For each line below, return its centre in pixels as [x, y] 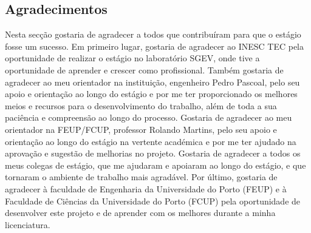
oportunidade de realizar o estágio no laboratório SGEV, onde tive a [132, 58]
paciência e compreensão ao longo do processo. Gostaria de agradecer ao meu [149, 117]
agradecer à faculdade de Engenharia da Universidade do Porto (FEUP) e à [146, 188]
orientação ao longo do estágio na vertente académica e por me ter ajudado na [151, 141]
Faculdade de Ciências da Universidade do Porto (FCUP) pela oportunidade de [153, 201]
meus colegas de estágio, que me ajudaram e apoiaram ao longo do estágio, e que [155, 165]
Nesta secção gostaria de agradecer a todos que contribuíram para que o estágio [153, 34]
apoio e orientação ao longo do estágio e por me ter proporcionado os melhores [151, 94]
